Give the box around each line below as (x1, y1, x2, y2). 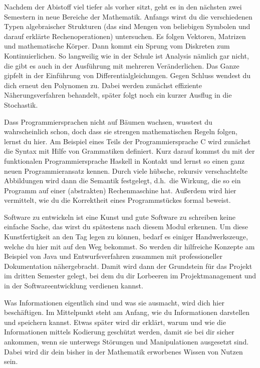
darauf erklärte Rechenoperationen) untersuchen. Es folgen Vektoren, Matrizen (4, 31, 246, 41)
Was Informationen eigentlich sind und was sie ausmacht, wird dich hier (4, 297, 224, 307)
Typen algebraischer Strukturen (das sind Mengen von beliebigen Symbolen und (4, 21, 250, 32)
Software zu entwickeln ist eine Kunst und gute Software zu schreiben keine (4, 211, 235, 222)
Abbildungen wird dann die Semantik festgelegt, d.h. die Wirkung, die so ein (4, 175, 241, 186)
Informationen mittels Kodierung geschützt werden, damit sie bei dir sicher (4, 326, 234, 337)
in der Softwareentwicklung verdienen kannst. (4, 280, 143, 291)
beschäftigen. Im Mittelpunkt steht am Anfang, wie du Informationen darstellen (4, 307, 249, 317)
